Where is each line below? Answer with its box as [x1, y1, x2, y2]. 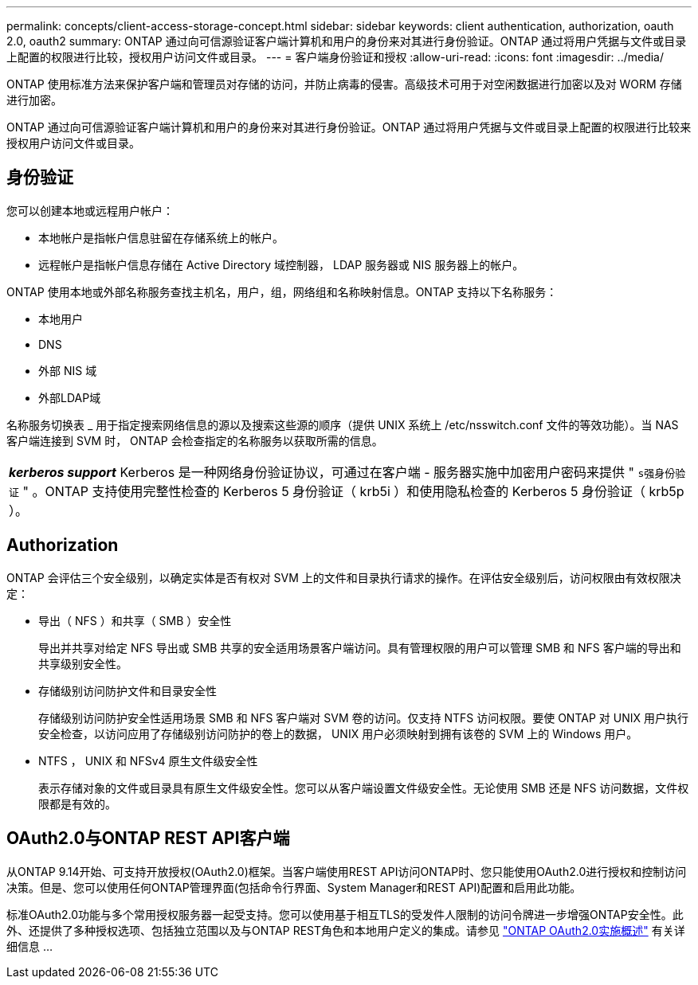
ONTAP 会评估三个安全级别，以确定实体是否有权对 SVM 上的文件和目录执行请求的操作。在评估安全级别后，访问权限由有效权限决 [6, 570, 681, 584]
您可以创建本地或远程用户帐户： [6, 203, 174, 217]
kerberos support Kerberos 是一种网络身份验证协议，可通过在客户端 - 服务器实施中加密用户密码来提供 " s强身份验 [9, 463, 686, 480]
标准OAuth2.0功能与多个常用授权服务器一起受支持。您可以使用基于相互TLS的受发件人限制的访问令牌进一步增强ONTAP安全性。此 [6, 907, 684, 921]
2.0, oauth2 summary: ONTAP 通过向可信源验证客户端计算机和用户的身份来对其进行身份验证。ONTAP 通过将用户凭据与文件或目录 [6, 34, 687, 48]
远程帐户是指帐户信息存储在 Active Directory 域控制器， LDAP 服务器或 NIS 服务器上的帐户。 [38, 257, 524, 272]
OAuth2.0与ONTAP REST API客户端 [6, 828, 290, 849]
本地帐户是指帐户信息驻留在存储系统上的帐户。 [38, 230, 284, 244]
